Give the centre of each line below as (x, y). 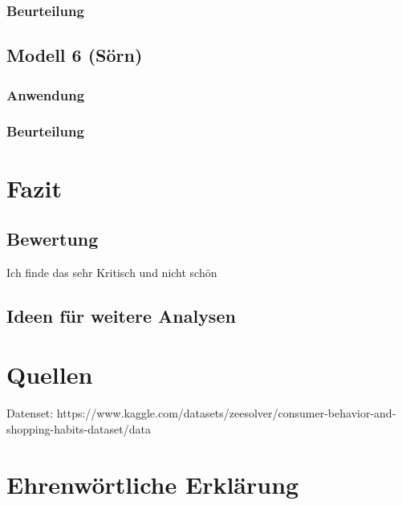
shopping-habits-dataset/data (79, 428)
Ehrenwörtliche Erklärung (153, 484)
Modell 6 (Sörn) (75, 55)
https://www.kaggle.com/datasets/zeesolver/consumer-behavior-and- (226, 413)
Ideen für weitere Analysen (121, 315)
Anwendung (46, 94)
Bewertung (53, 239)
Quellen (50, 375)
